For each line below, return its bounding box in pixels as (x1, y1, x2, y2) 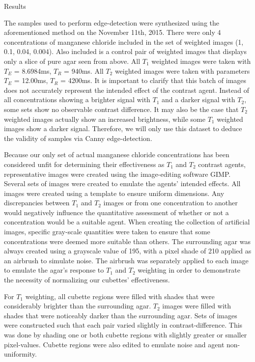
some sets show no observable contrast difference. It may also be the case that (4, 104, 239, 114)
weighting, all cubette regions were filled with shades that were (25, 291, 215, 301)
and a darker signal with (162, 94, 235, 105)
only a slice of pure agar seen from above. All (4, 56, 141, 66)
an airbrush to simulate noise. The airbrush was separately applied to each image (4, 255, 249, 265)
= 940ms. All (64, 65, 104, 76)
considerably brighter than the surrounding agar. (4, 301, 151, 311)
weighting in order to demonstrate (138, 265, 240, 275)
